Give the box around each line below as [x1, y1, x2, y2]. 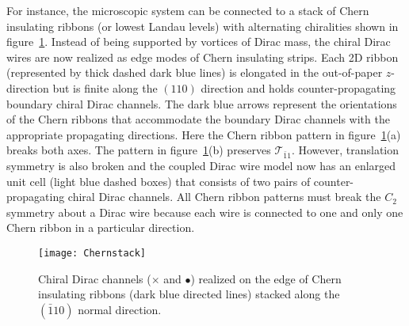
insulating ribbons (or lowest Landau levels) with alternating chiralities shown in [6, 17, 399, 34]
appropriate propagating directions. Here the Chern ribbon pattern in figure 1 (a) [6, 126, 401, 142]
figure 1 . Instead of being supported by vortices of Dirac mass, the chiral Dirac [6, 33, 391, 50]
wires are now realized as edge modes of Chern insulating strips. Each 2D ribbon [6, 48, 399, 65]
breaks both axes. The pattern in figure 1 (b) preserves [6, 142, 271, 158]
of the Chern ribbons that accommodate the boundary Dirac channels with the [6, 111, 390, 127]
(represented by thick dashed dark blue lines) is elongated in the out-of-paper [6, 64, 383, 81]
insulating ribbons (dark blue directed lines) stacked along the [38, 286, 340, 302]
